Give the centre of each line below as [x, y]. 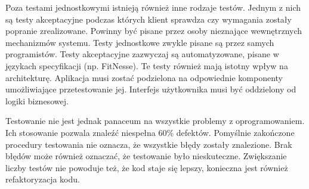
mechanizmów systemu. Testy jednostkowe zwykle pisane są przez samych [140, 42]
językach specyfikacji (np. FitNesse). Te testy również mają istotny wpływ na [147, 65]
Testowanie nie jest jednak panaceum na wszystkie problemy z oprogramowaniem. [155, 121]
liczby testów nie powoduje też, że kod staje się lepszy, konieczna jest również [147, 167]
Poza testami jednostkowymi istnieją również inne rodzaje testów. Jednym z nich [153, 7]
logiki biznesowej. [37, 100]
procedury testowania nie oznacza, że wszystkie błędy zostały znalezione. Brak [149, 144]
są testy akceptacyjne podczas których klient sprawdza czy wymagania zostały [149, 19]
